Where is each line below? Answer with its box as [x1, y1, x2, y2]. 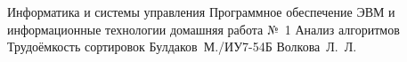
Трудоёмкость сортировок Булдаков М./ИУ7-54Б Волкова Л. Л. [7, 37, 357, 56]
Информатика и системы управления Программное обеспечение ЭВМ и [7, 3, 395, 20]
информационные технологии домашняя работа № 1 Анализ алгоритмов [7, 19, 400, 38]
